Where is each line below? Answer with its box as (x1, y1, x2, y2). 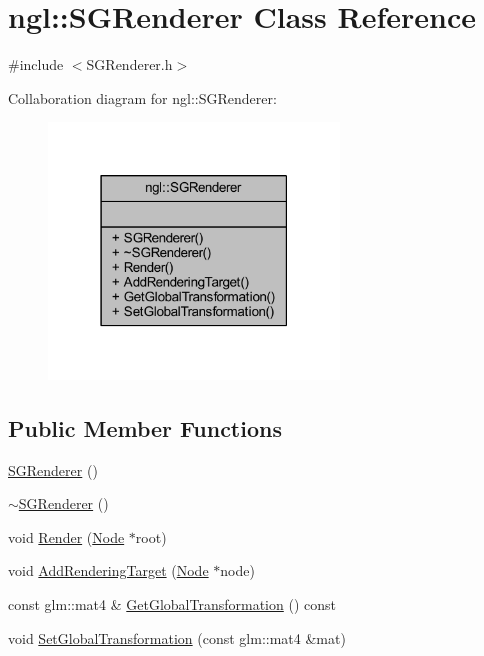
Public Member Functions (8, 412, 282, 443)
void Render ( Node (8, 526, 125, 547)
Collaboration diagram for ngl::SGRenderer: (8, 87, 277, 108)
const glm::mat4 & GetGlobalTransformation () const (8, 593, 336, 614)
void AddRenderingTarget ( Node (8, 560, 209, 581)
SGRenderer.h (86, 54, 173, 75)
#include (8, 54, 64, 75)
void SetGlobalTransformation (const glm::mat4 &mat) (8, 627, 346, 648)
